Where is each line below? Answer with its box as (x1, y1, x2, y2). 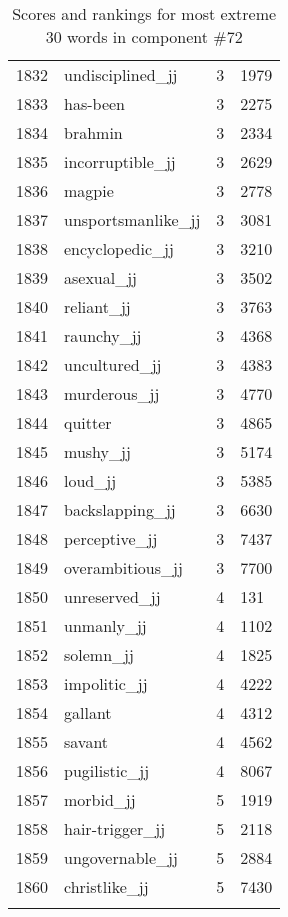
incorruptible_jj (64, 150, 176, 173)
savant (64, 730, 109, 753)
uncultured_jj (64, 353, 162, 376)
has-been (64, 92, 125, 115)
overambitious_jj (64, 556, 183, 579)
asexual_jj (64, 266, 138, 289)
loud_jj (64, 469, 117, 492)
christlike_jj (64, 875, 149, 898)
